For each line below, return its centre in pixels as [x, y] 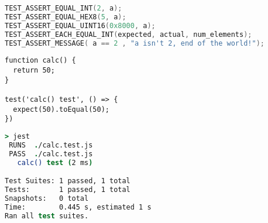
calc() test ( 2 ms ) [55, 162]
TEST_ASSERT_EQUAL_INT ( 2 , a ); [63, 8]
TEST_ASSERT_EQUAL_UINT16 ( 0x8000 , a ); [80, 25]
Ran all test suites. [47, 216]
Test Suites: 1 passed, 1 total [68, 181]
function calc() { [40, 61]
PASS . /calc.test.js [51, 154]
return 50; [34, 71]
